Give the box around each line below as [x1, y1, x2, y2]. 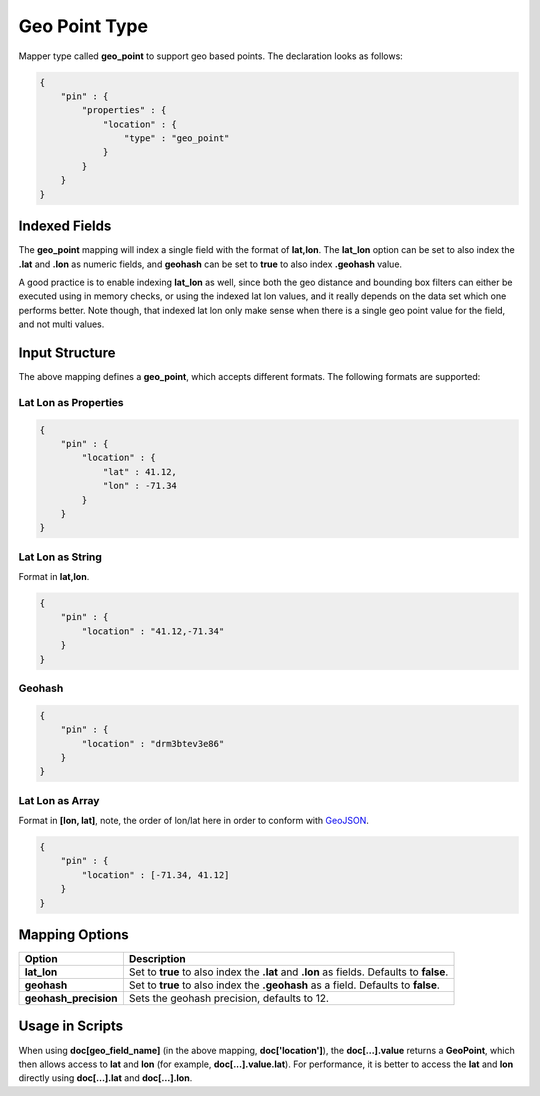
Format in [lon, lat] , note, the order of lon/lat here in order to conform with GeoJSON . [18, 815, 370, 827]
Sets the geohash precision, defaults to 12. [128, 991, 330, 1005]
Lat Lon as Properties [18, 395, 124, 409]
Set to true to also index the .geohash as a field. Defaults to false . [128, 978, 440, 992]
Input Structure [18, 344, 116, 361]
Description [128, 952, 186, 966]
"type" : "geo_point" [123, 133, 230, 144]
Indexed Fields [18, 218, 112, 235]
